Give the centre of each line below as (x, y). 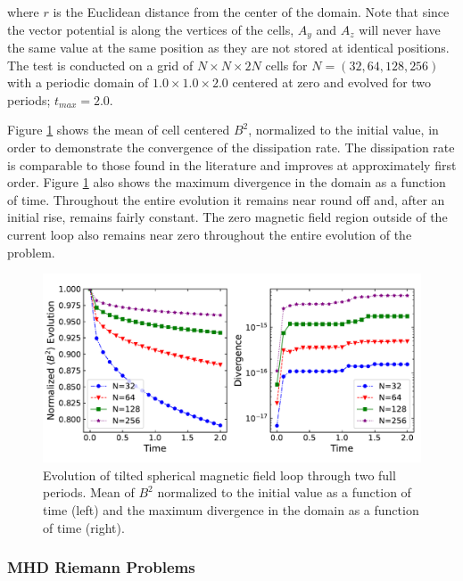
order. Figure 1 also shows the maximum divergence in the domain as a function (227, 182)
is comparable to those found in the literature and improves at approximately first (232, 164)
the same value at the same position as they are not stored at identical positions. (228, 48)
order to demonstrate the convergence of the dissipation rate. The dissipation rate (231, 147)
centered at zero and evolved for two (332, 82)
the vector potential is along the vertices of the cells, (151, 29)
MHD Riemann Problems (101, 567)
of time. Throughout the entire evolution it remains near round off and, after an (226, 199)
